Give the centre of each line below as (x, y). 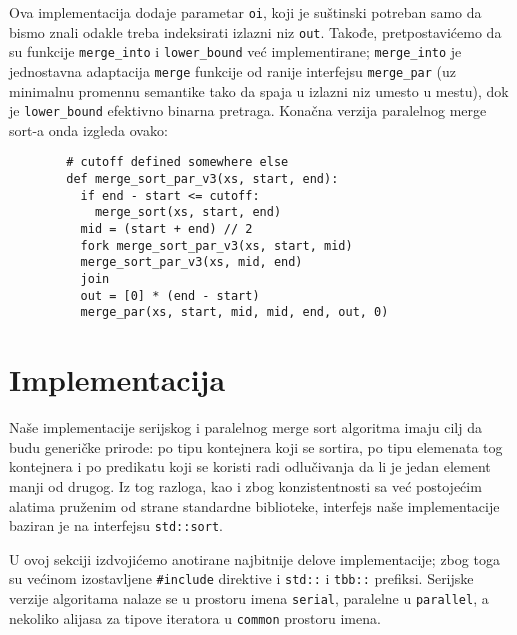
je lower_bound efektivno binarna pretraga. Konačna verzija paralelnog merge (248, 110)
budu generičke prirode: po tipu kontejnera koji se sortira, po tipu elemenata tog (256, 446)
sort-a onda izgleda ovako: (88, 129)
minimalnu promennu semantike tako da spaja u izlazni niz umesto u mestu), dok (259, 90)
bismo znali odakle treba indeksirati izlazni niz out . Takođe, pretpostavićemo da (255, 31)
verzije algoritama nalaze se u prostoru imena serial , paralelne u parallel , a (249, 598)
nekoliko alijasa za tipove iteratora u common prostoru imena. (195, 617)
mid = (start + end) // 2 (166, 229)
